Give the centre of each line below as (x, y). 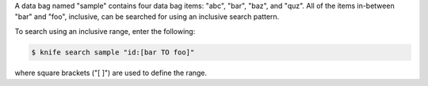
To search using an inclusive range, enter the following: (105, 31)
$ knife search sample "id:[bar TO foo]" (113, 52)
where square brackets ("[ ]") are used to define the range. (111, 73)
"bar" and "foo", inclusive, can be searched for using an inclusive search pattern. (147, 17)
